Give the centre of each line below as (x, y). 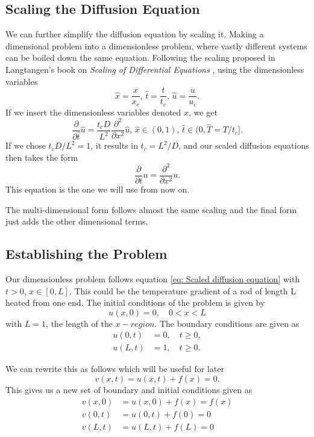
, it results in (114, 145)
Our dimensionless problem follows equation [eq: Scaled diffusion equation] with (153, 278)
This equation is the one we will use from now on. (98, 189)
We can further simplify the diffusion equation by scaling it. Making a (135, 34)
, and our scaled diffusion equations (244, 145)
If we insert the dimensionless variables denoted (93, 112)
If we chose (26, 145)
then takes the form (42, 157)
